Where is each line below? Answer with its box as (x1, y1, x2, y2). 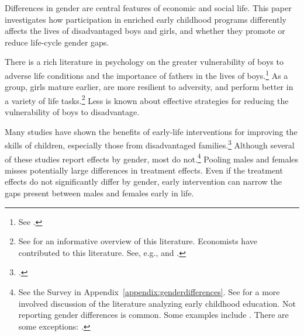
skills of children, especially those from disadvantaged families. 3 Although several (5, 137, 295, 151)
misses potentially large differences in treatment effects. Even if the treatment (5, 164, 283, 176)
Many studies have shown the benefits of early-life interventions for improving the (5, 125, 298, 137)
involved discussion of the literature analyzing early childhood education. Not (18, 297, 296, 309)
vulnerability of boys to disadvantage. (5, 106, 140, 118)
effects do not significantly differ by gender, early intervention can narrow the (5, 175, 282, 188)
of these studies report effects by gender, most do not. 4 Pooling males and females (5, 151, 299, 165)
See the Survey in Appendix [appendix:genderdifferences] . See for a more (18, 285, 280, 297)
